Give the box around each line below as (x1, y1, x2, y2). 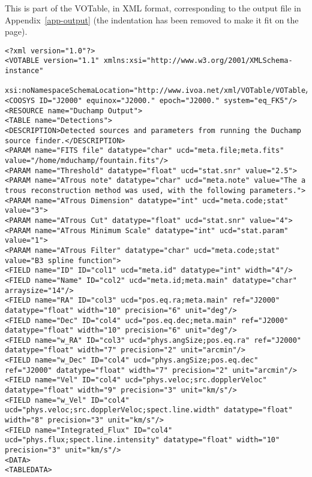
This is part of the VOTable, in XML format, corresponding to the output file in (5, 2, 301, 14)
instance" (5, 67, 44, 76)
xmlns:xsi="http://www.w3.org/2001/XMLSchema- (103, 56, 293, 65)
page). (5, 25, 28, 38)
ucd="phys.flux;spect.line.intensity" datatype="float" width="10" (5, 436, 280, 445)
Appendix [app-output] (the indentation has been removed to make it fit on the (5, 13, 299, 26)
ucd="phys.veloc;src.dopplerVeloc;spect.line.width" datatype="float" (5, 406, 293, 415)
